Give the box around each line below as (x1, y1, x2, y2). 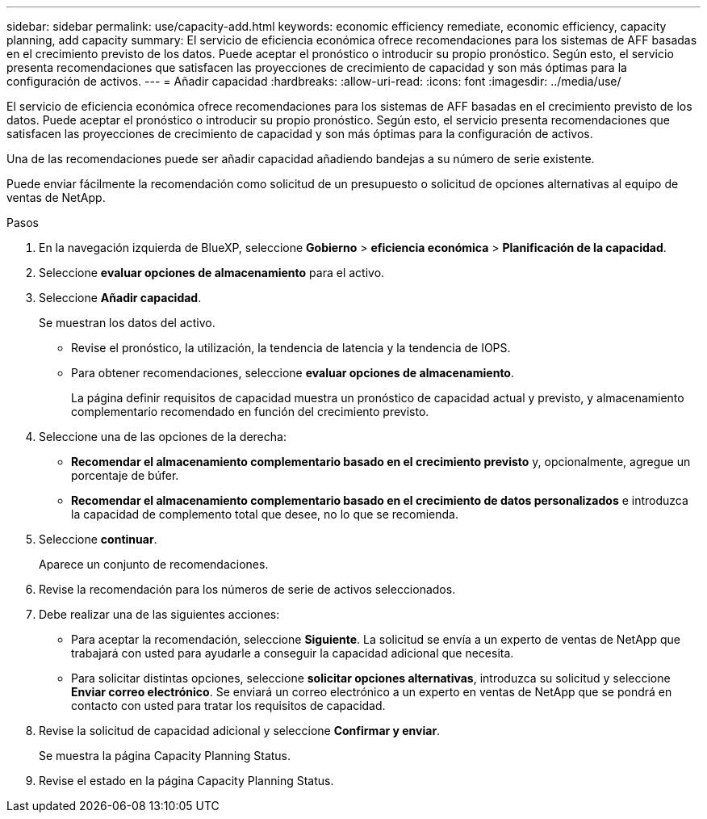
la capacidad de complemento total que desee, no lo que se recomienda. (71, 507, 458, 521)
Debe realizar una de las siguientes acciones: (39, 607, 280, 621)
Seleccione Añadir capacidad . (39, 291, 202, 304)
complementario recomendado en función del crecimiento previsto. (71, 405, 429, 418)
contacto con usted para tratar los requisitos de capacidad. (71, 699, 386, 712)
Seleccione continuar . (39, 532, 157, 546)
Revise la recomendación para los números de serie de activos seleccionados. (39, 582, 456, 596)
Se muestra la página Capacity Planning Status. (39, 749, 291, 762)
